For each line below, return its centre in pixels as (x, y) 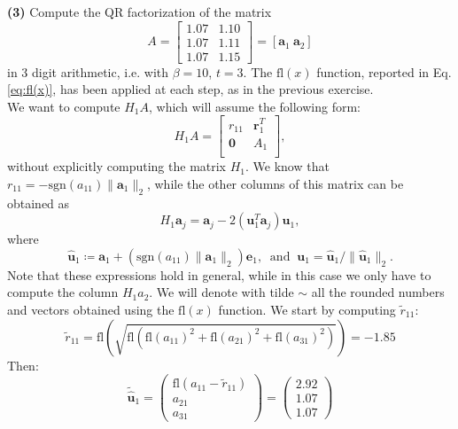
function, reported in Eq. (384, 71)
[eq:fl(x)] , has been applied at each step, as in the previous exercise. (190, 89)
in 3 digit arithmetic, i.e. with (88, 71)
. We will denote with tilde (221, 292)
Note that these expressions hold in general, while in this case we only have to (219, 274)
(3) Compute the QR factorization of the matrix (140, 12)
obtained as (39, 203)
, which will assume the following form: (255, 106)
